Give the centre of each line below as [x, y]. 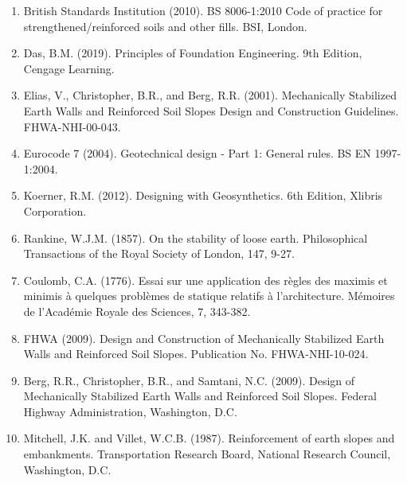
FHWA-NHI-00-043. [72, 126]
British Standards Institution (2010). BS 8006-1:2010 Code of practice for [203, 10]
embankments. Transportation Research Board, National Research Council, [207, 454]
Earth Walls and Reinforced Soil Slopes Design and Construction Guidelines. [211, 110]
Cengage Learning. [69, 68]
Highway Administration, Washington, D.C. [130, 411]
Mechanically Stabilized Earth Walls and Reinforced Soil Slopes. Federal [200, 396]
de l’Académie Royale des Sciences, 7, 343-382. [137, 311]
